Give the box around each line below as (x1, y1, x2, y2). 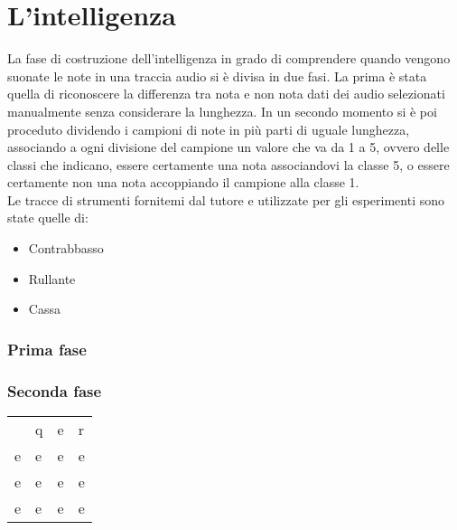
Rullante (28, 269, 76, 288)
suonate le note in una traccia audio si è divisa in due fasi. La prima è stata (7, 66, 427, 85)
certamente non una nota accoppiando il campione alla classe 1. (7, 173, 359, 192)
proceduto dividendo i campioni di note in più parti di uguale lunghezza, (7, 119, 410, 138)
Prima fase (7, 337, 87, 360)
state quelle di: (7, 208, 89, 227)
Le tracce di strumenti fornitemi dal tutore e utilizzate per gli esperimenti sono (7, 190, 445, 209)
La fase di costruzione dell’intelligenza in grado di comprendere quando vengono (7, 49, 451, 68)
